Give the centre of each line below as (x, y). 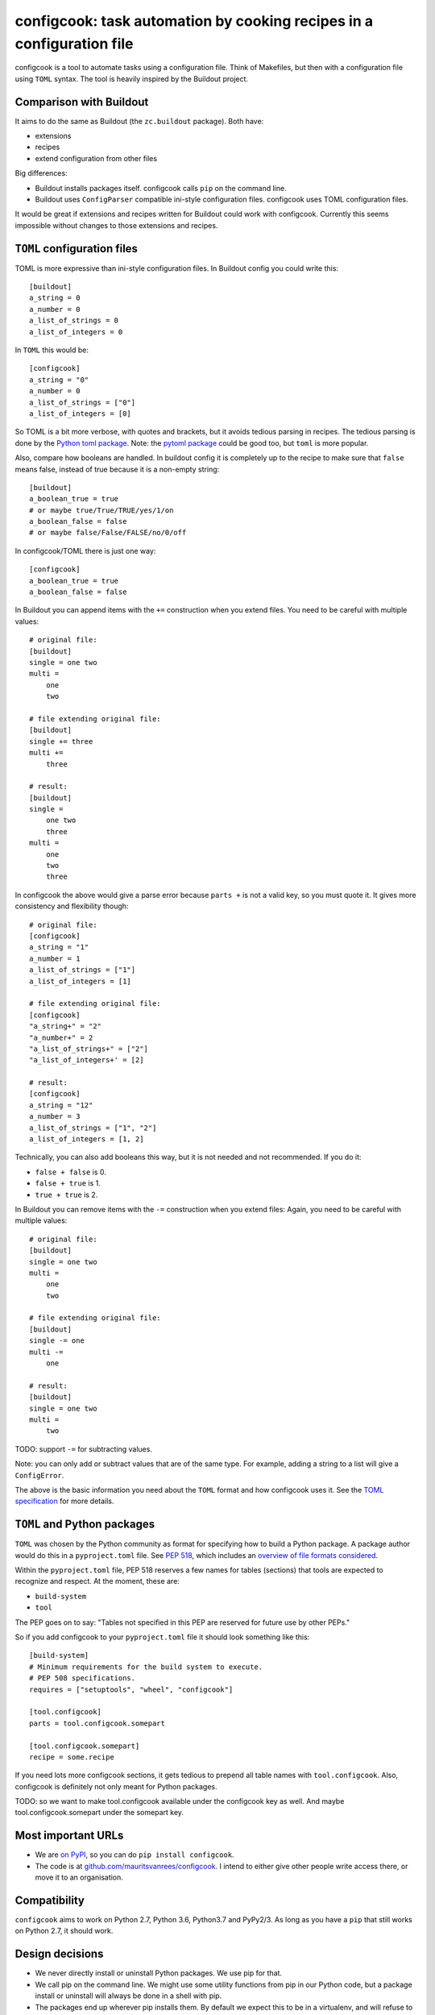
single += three (61, 741)
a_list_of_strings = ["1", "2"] (93, 1128)
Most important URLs (69, 1836)
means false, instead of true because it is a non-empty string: (117, 469)
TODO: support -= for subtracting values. (84, 1449)
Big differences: (41, 173)
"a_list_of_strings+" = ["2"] (89, 1049)
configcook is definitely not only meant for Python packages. (116, 1786)
